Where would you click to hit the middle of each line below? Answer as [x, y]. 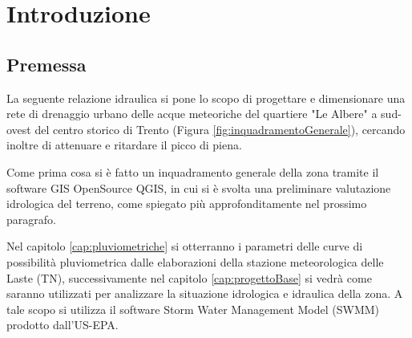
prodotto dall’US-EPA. [63, 325]
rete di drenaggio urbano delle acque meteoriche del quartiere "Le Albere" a [192, 114]
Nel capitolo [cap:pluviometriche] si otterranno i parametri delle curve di [185, 246]
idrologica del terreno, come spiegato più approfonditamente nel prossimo [187, 204]
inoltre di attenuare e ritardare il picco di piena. [124, 145]
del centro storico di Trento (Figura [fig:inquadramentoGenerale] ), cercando [220, 129]
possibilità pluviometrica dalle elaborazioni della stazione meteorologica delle [195, 261]
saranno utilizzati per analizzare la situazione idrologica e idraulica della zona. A [205, 293]
